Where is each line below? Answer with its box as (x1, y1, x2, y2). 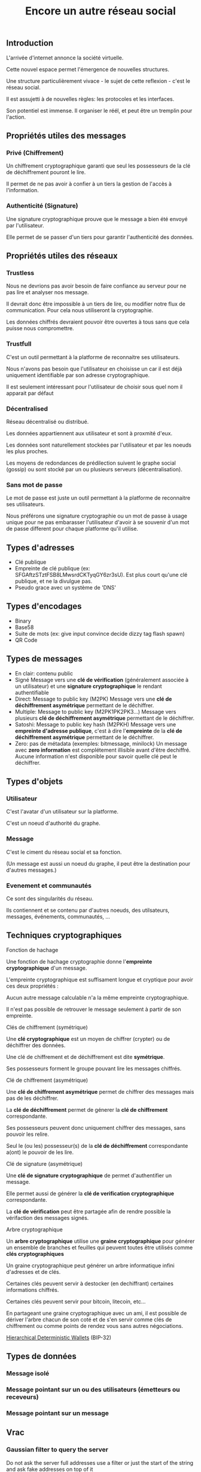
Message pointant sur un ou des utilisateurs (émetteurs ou (6, 1385, 181, 1393)
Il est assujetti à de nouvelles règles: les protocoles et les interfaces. (6, 95, 175, 103)
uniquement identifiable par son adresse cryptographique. (6, 371, 150, 379)
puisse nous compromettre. (6, 325, 74, 332)
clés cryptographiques (6, 1250, 65, 1257)
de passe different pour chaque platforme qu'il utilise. (6, 525, 139, 532)
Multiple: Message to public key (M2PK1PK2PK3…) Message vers (14, 708, 176, 715)
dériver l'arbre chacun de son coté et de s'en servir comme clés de (6, 1316, 172, 1323)
